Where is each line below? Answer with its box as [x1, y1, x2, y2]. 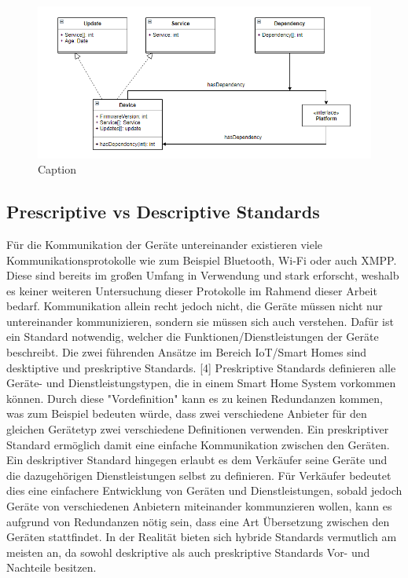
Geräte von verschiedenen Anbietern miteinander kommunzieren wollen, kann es [6, 498, 392, 514]
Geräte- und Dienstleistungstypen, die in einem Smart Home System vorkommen [6, 375, 396, 391]
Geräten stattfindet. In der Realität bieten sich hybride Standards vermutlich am [6, 529, 397, 545]
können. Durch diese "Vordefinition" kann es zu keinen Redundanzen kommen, [6, 390, 383, 406]
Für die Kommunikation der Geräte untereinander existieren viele [6, 236, 323, 252]
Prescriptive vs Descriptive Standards [6, 199, 320, 224]
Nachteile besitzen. [6, 559, 97, 576]
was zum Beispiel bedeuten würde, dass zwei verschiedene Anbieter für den [6, 405, 367, 422]
